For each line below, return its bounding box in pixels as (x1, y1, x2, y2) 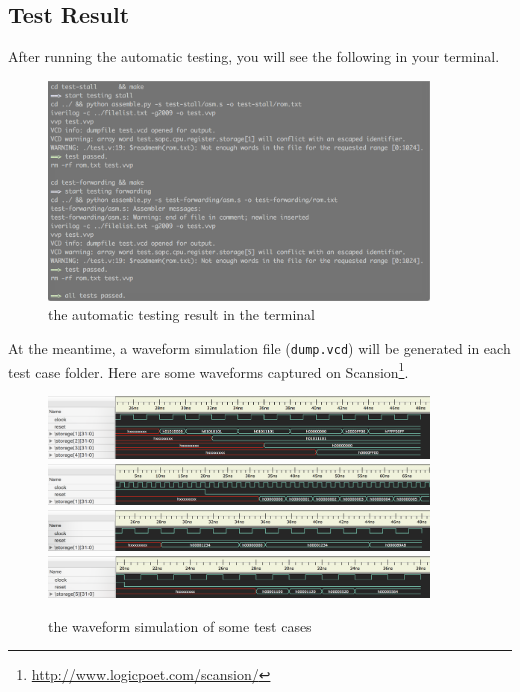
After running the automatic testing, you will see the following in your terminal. (8, 46, 500, 67)
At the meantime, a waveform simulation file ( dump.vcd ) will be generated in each (8, 337, 511, 358)
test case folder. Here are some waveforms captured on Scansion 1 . (8, 358, 409, 382)
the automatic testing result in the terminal (48, 304, 316, 325)
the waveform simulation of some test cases (48, 615, 312, 636)
